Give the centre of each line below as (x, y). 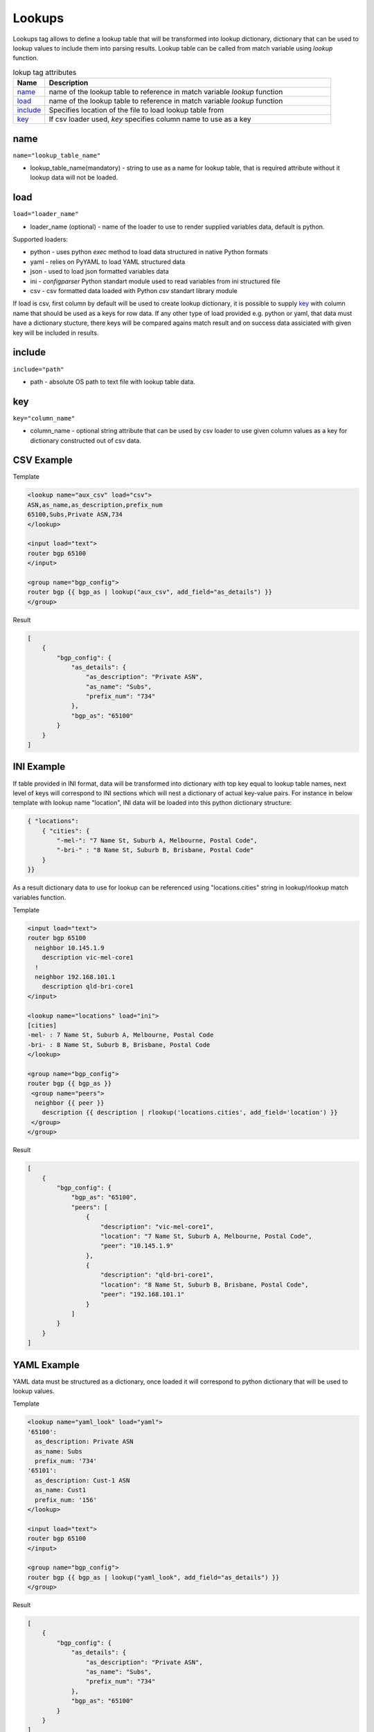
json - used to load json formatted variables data (99, 272)
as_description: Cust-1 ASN (82, 1480)
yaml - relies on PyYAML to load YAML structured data (108, 262)
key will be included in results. (56, 333)
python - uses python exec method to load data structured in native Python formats (149, 252)
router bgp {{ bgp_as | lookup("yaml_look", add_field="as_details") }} (153, 1577)
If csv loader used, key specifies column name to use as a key (150, 119)
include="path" (39, 369)
